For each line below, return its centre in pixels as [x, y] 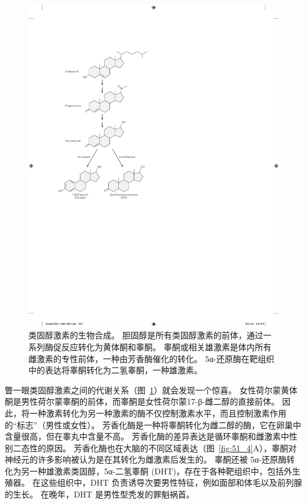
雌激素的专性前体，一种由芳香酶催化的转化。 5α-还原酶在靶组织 [151, 358]
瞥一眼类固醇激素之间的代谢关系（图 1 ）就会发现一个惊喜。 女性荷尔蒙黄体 [151, 390]
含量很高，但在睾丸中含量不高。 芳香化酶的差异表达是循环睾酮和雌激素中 [147, 436]
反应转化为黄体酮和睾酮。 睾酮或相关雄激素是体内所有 [166, 346]
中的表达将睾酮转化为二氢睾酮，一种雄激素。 [115, 370]
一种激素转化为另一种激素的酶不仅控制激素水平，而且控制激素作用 [158, 413]
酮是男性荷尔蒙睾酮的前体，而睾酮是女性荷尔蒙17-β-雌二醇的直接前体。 [142, 401]
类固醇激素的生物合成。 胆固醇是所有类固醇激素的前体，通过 [146, 335]
